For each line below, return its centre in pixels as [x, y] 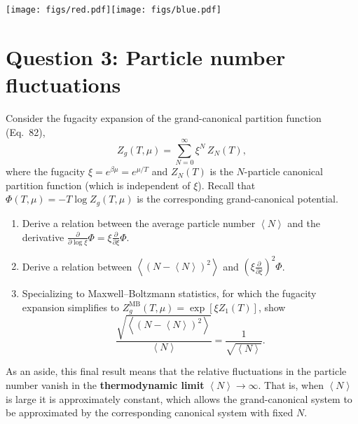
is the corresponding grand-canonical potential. [237, 199]
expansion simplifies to [71, 307]
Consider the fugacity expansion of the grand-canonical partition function [164, 117]
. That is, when [291, 384]
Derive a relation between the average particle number [139, 223]
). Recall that [227, 185]
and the [304, 223]
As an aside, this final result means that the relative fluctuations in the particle [176, 371]
